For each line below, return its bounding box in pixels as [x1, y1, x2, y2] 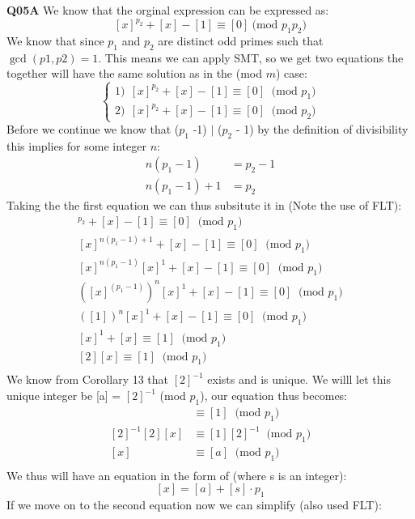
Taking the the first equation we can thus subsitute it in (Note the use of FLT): [6, 197, 402, 214]
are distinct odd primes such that [158, 32, 324, 49]
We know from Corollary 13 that [6, 371, 169, 388]
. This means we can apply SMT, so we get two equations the [98, 49, 404, 66]
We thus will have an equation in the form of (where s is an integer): [6, 466, 347, 483]
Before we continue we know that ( [6, 121, 180, 138]
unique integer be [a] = [6, 387, 121, 404]
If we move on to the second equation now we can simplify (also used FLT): [6, 496, 382, 513]
